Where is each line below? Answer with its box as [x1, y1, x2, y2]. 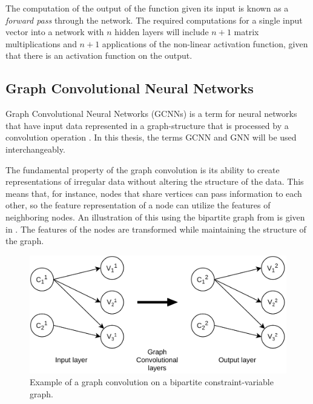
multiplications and [5, 37, 77, 50]
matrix [234, 25, 259, 38]
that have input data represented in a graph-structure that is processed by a [5, 119, 289, 131]
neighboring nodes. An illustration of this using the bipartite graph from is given [5, 210, 305, 223]
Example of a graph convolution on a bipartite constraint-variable [30, 376, 274, 388]
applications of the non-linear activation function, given [102, 37, 308, 50]
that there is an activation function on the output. [5, 49, 193, 62]
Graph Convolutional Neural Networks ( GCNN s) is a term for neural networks [5, 107, 297, 120]
